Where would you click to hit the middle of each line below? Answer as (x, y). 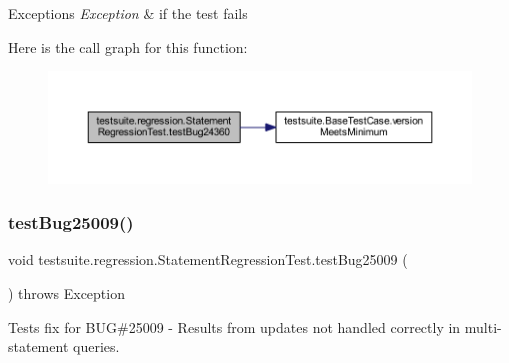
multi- (483, 326)
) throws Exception (66, 293)
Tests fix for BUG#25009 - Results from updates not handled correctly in (234, 326)
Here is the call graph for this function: (128, 46)
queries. (96, 346)
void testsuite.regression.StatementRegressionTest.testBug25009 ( (208, 259)
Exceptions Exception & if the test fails (128, 13)
